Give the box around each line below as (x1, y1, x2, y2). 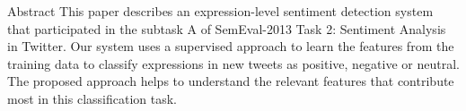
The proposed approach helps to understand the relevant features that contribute (7, 72, 454, 90)
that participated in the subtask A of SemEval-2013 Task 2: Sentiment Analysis (7, 19, 446, 38)
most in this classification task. (7, 89, 177, 107)
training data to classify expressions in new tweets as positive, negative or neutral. (7, 54, 460, 73)
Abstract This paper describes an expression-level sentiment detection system (7, 2, 434, 20)
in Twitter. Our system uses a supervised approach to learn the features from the (7, 37, 454, 55)
